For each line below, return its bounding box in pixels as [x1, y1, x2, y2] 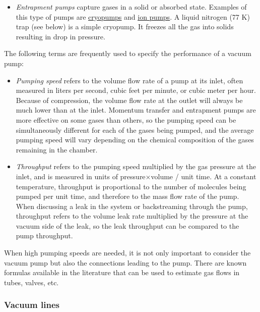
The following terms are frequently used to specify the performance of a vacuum [4, 48, 251, 59]
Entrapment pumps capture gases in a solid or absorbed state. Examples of [16, 2, 247, 12]
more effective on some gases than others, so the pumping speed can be [16, 114, 236, 125]
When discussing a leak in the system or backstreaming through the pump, [16, 200, 248, 211]
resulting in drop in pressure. [16, 31, 105, 41]
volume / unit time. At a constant [151, 171, 256, 181]
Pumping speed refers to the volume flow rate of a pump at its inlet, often [16, 75, 243, 85]
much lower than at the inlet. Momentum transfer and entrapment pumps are [16, 105, 256, 115]
